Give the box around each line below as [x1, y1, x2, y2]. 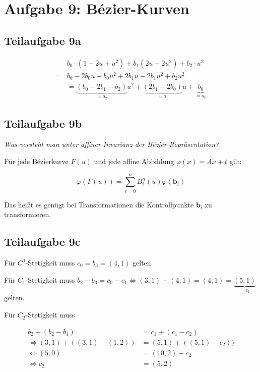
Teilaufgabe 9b [4, 115, 82, 131]
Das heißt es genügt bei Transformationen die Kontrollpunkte [4, 199, 194, 209]
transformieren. [4, 209, 51, 220]
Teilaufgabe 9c [4, 234, 81, 249]
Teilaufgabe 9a [4, 32, 81, 48]
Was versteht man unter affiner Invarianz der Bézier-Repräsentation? [4, 139, 219, 149]
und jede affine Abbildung [94, 155, 174, 166]
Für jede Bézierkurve [4, 155, 69, 166]
